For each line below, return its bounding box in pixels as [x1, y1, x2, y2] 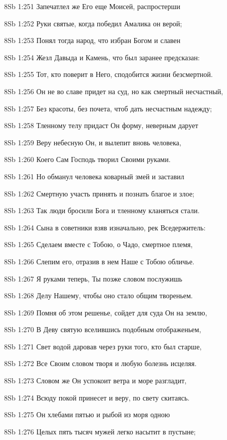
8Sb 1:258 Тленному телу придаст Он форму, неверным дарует [4, 120, 199, 131]
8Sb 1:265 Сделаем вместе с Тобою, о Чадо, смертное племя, [4, 239, 193, 250]
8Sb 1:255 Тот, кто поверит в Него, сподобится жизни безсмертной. [4, 69, 213, 79]
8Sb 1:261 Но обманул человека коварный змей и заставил [4, 171, 184, 181]
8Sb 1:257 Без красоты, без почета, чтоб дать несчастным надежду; [4, 103, 212, 113]
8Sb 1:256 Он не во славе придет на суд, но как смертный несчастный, [4, 86, 223, 96]
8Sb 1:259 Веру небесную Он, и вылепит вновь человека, [4, 137, 181, 147]
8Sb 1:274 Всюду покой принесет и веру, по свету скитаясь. [4, 392, 190, 403]
